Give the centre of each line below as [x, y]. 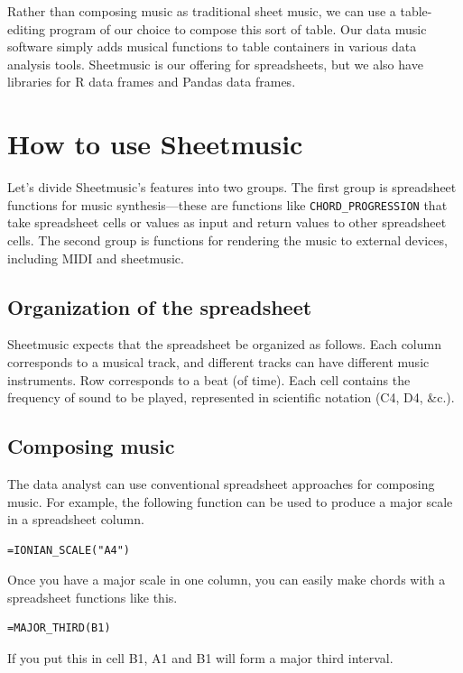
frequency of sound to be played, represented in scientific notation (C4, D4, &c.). [231, 397]
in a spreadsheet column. [76, 519]
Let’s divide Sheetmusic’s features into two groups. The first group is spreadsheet [232, 187]
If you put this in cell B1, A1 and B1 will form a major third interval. [200, 658]
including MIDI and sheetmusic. [96, 258]
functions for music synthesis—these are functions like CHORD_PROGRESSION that [227, 204]
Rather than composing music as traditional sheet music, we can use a [202, 11]
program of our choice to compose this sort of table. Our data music [238, 28]
